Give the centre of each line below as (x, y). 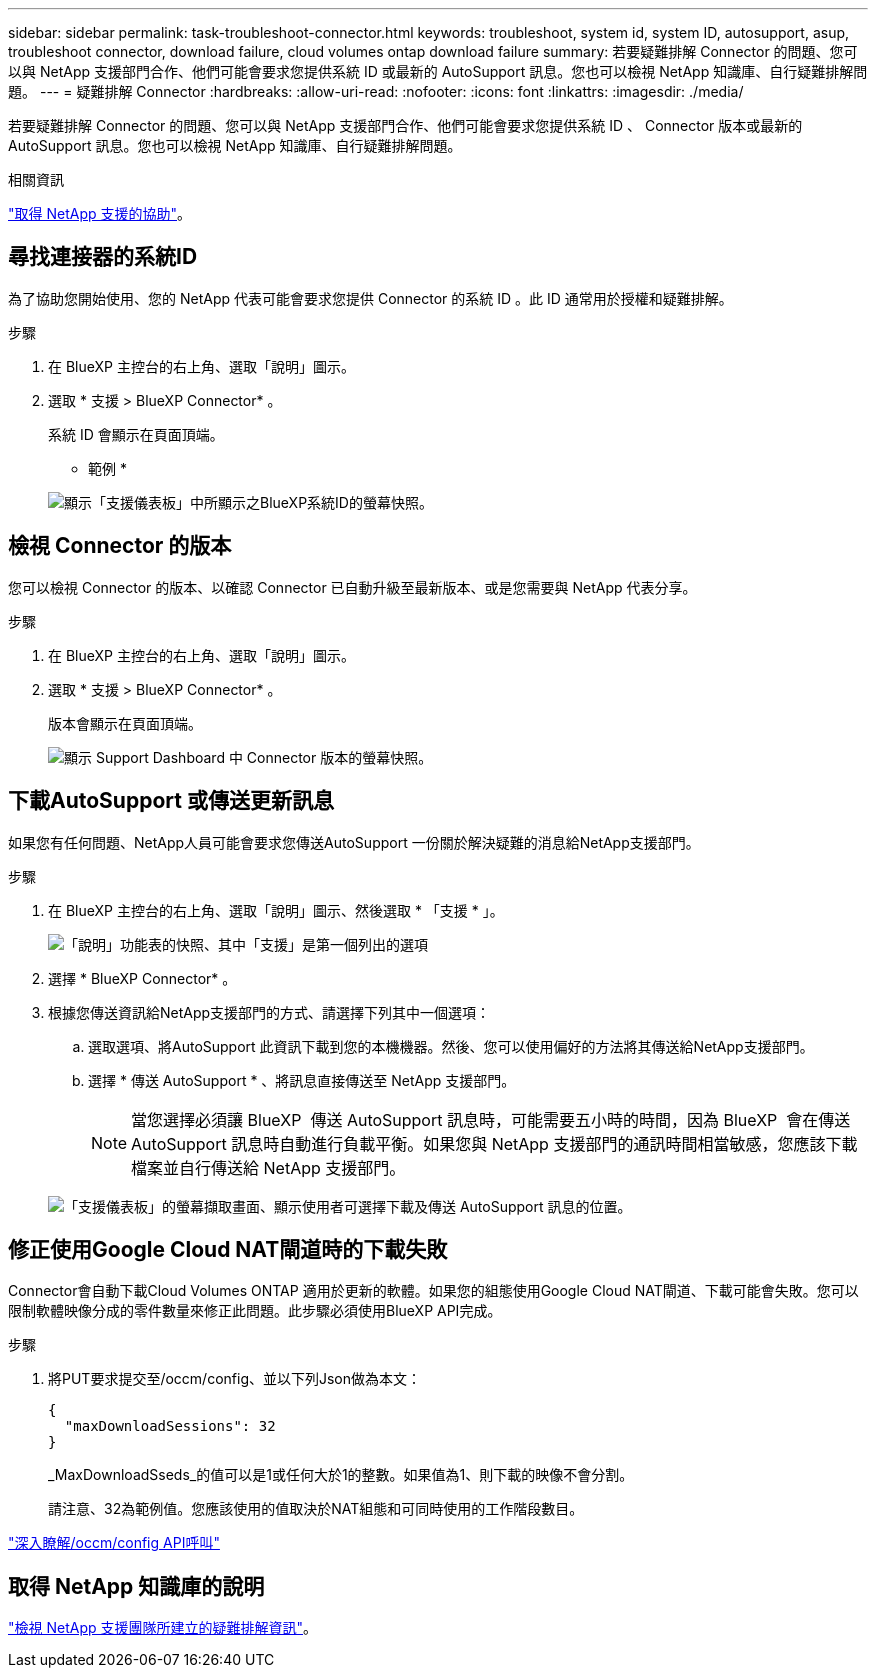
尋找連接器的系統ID (103, 257)
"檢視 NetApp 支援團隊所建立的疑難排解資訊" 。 (163, 1628)
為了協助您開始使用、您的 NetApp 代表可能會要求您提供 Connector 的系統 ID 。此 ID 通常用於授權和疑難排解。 (370, 298)
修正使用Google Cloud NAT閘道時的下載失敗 (228, 1249)
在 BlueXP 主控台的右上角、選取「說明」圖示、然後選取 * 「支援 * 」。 (276, 910)
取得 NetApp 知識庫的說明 (136, 1586)
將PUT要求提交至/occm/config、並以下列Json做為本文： (235, 1379)
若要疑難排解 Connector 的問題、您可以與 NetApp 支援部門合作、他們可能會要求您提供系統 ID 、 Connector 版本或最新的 (405, 125)
